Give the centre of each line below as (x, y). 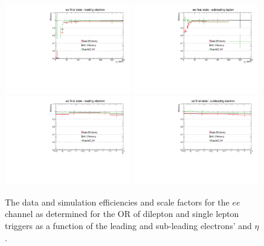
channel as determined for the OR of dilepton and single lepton (122, 214)
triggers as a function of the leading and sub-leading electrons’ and (128, 225)
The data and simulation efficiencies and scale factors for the (117, 202)
